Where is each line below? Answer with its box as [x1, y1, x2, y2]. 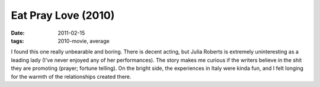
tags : [11, 37, 24, 44]
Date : [11, 29, 25, 36]
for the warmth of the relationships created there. [11, 73, 132, 80]
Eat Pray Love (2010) [11, 9, 115, 22]
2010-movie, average [57, 37, 110, 44]
